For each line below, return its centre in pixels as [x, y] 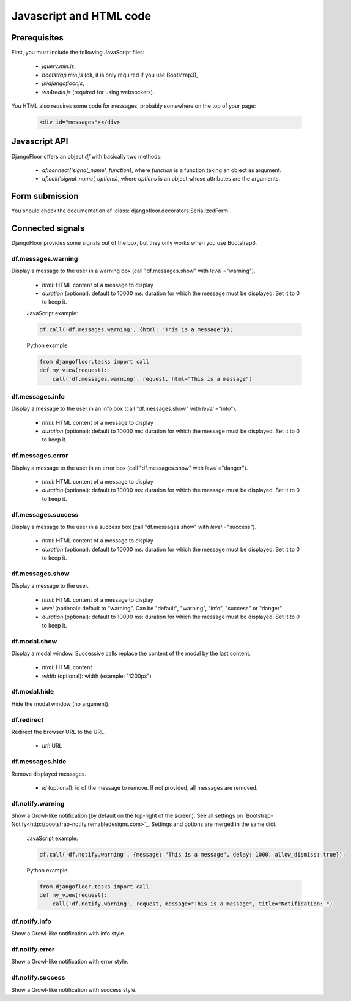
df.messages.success [45, 514]
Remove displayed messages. [49, 774]
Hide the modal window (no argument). [61, 703]
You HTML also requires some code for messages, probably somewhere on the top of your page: [134, 106]
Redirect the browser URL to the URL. [58, 732]
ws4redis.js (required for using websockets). [98, 92]
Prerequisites [37, 38]
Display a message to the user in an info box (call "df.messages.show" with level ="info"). [124, 409]
